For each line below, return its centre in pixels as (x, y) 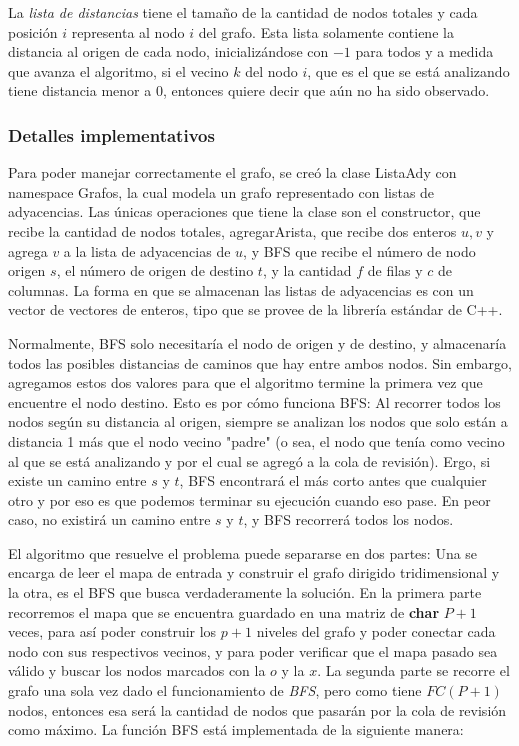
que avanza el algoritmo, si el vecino (118, 70)
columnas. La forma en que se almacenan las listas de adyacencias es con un (241, 289)
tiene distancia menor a (80, 90)
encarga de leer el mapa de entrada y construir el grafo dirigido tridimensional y (254, 572)
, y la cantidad (307, 270)
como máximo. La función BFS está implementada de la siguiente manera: (236, 729)
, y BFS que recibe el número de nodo (359, 250)
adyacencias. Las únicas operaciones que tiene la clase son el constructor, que (244, 211)
